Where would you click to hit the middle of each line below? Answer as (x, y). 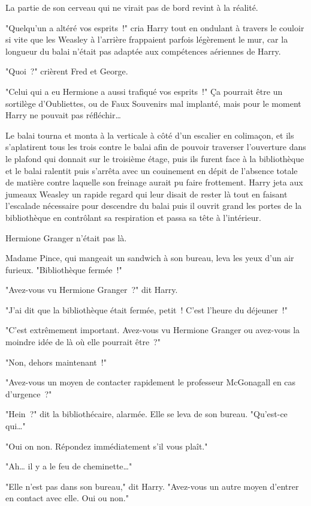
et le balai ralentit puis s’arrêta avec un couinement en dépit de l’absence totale (152, 170)
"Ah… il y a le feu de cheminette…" (69, 466)
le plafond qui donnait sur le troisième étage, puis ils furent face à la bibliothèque (155, 158)
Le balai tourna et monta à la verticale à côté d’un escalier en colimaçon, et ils (150, 135)
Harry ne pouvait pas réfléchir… (63, 115)
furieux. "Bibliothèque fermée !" (64, 269)
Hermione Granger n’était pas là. (66, 237)
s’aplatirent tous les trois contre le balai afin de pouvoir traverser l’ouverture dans (156, 147)
